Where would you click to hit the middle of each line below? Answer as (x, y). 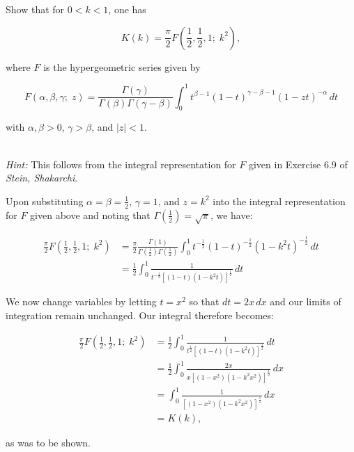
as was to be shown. (48, 442)
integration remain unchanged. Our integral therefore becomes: (140, 315)
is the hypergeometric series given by (122, 66)
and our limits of (306, 301)
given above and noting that (90, 215)
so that (204, 301)
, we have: (231, 215)
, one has (127, 9)
